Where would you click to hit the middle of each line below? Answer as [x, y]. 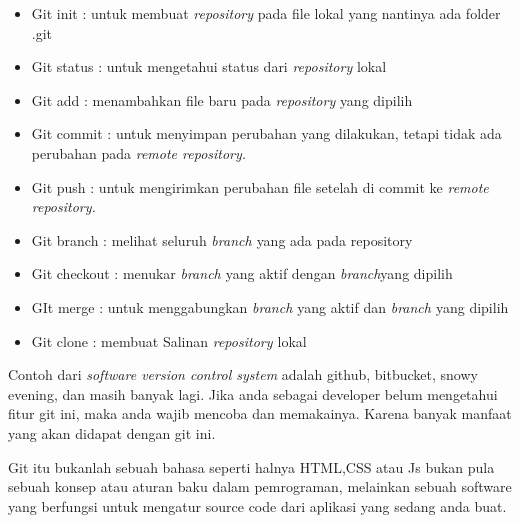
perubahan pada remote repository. [139, 152]
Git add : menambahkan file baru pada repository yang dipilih [222, 99]
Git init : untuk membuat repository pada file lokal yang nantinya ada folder [266, 13]
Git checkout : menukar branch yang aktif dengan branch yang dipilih [242, 273]
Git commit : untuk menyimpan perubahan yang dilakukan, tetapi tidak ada [266, 133]
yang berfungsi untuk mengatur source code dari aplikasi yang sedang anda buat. [257, 505]
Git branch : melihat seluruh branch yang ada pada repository [222, 239]
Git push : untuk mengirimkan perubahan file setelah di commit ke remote [260, 186]
